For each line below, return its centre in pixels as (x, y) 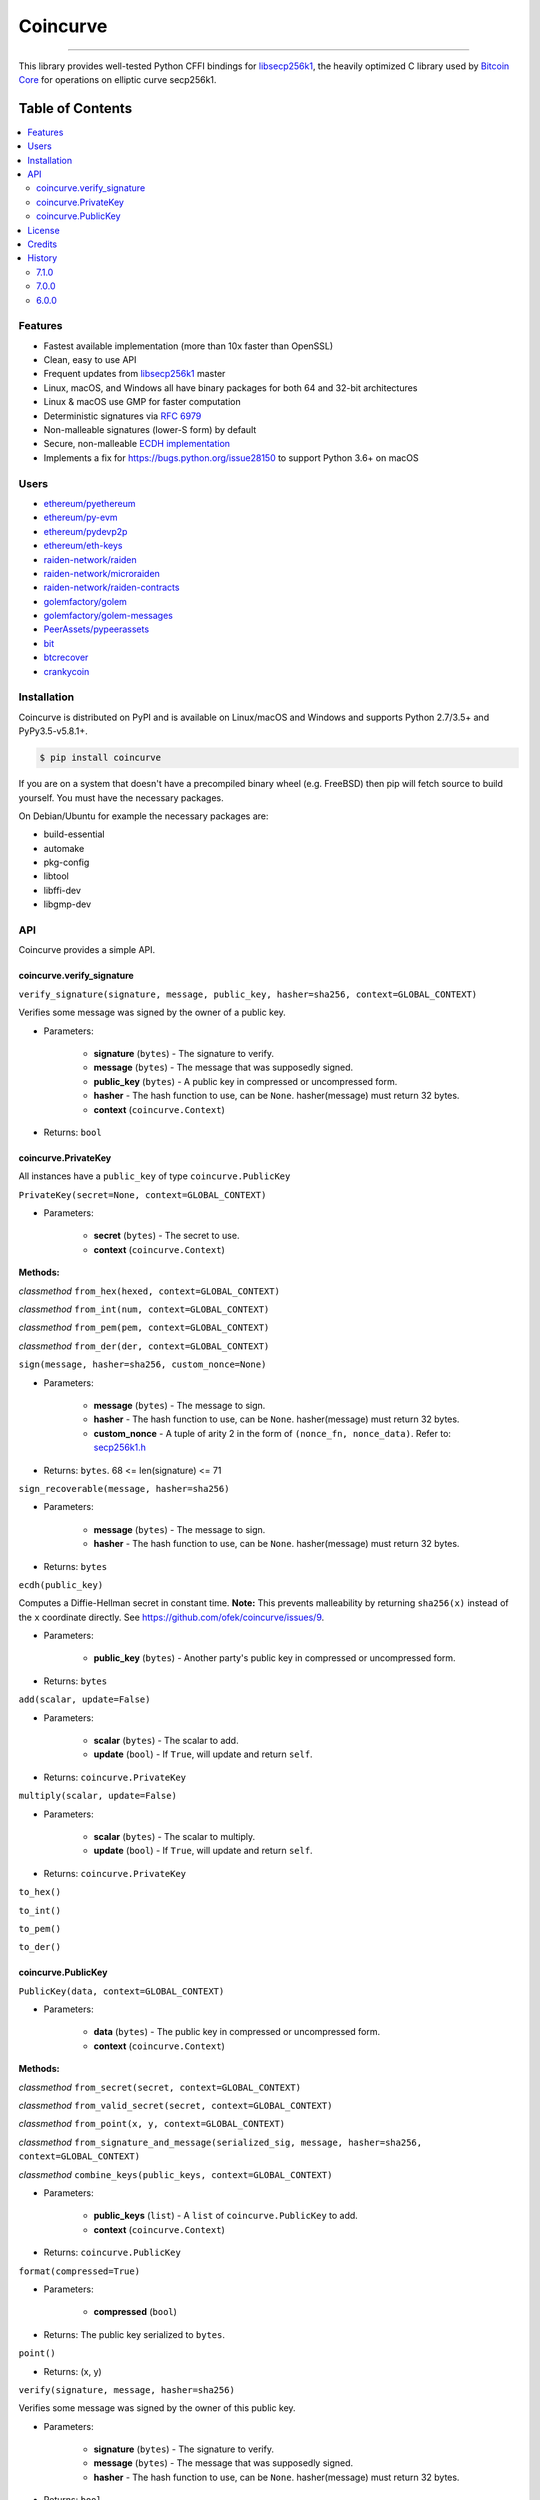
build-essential (74, 834)
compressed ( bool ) (135, 2312)
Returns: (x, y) (72, 2371)
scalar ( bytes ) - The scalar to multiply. (174, 1836)
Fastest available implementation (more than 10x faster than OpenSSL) (188, 346)
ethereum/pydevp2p (85, 531)
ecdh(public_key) (61, 1584)
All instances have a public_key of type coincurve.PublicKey (154, 1176)
